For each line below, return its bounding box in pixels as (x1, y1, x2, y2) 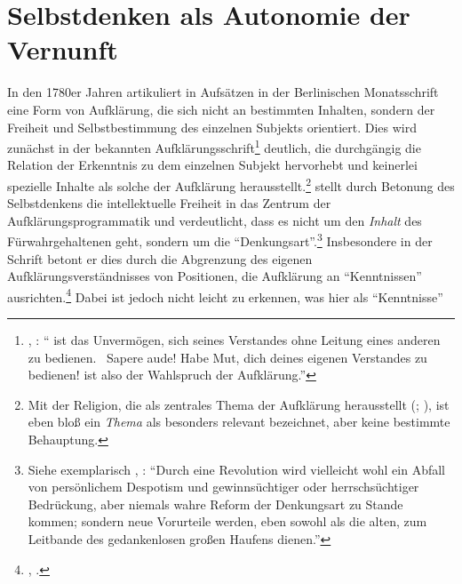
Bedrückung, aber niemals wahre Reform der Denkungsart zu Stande (28, 494, 403, 513)
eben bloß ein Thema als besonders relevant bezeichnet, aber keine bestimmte (28, 412, 450, 431)
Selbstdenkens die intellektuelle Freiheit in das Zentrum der (7, 194, 331, 212)
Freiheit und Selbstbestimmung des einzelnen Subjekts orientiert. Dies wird (7, 117, 418, 136)
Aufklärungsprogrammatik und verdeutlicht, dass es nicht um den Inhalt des (7, 211, 422, 229)
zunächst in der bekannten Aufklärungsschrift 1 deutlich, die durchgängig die (7, 136, 421, 156)
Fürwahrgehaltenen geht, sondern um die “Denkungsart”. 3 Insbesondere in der (7, 229, 433, 251)
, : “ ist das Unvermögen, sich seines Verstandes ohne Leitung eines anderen (28, 331, 441, 349)
